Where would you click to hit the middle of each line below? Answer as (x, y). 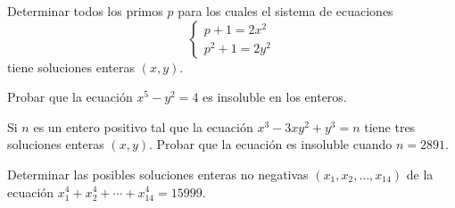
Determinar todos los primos (85, 11)
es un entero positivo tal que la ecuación (143, 126)
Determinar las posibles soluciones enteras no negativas (158, 174)
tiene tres (390, 126)
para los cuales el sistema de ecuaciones (285, 11)
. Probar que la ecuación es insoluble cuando (271, 144)
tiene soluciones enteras (71, 67)
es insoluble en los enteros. (275, 97)
